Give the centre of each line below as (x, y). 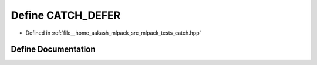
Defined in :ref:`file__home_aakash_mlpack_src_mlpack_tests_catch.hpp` (113, 33)
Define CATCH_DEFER (66, 15)
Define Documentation (53, 49)
